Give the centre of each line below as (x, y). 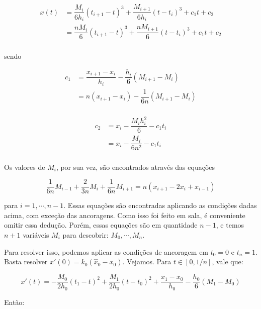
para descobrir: (85, 234)
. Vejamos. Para (147, 262)
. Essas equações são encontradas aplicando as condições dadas (160, 205)
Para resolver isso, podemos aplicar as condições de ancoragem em (106, 251)
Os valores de (25, 167)
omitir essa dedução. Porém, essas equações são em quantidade (101, 225)
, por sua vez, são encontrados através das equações (136, 167)
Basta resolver (26, 262)
